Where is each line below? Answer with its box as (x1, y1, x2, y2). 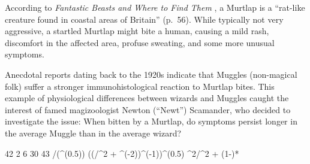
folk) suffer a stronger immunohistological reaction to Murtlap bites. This (5, 80, 275, 92)
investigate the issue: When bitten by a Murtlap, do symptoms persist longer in (5, 115, 297, 127)
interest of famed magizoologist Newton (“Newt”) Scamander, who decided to (5, 103, 291, 116)
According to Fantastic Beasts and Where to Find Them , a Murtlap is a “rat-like (5, 1, 305, 13)
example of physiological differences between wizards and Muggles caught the (5, 92, 289, 104)
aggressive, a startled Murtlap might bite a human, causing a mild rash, (5, 25, 269, 37)
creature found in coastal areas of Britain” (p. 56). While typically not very (5, 13, 284, 25)
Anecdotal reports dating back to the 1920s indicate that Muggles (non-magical (5, 68, 297, 80)
